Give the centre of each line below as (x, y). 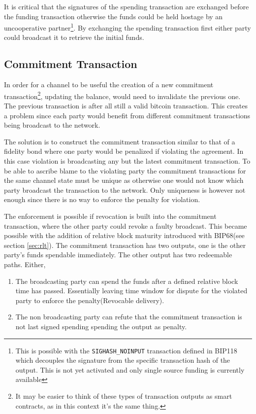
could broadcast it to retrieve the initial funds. (74, 37)
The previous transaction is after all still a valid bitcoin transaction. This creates (126, 106)
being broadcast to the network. (52, 125)
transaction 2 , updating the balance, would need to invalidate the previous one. (122, 95)
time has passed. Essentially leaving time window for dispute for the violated (131, 291)
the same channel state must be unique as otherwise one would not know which (124, 180)
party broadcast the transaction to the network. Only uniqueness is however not (125, 190)
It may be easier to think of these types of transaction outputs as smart (124, 396)
